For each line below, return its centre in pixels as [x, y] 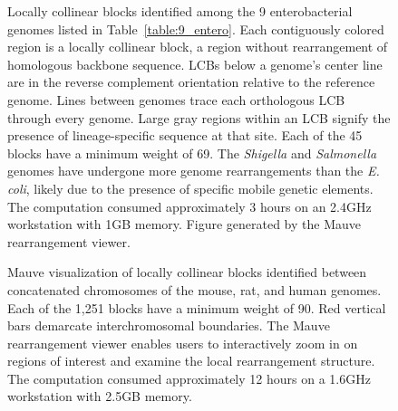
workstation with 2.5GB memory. [100, 396]
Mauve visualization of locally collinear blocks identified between [187, 272]
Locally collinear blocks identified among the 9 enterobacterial [180, 11]
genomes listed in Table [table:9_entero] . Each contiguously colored [196, 29]
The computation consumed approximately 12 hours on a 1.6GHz [189, 378]
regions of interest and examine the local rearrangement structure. [191, 361]
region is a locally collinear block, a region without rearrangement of [198, 47]
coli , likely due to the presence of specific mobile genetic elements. [190, 188]
